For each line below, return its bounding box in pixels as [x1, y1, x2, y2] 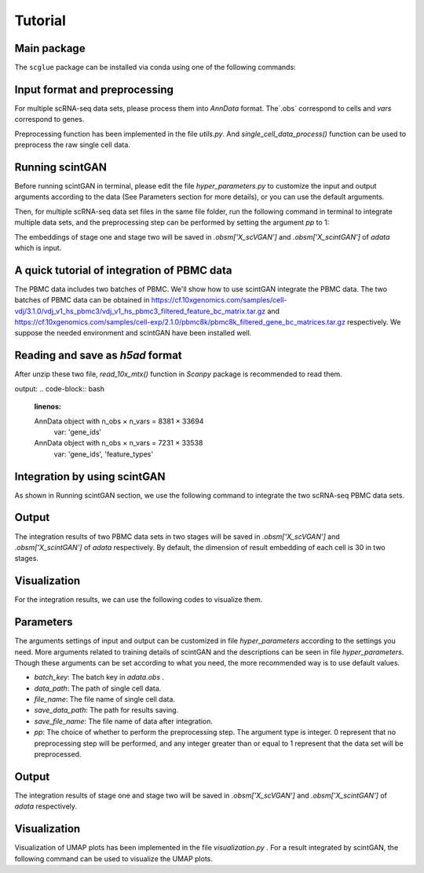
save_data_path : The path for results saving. [34, 706, 179, 715]
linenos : [34, 402, 62, 412]
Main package [14, 42, 86, 55]
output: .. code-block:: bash [14, 383, 105, 393]
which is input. [14, 244, 62, 252]
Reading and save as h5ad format [14, 349, 182, 362]
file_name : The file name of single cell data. [34, 695, 176, 704]
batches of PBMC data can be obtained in [14, 295, 150, 305]
